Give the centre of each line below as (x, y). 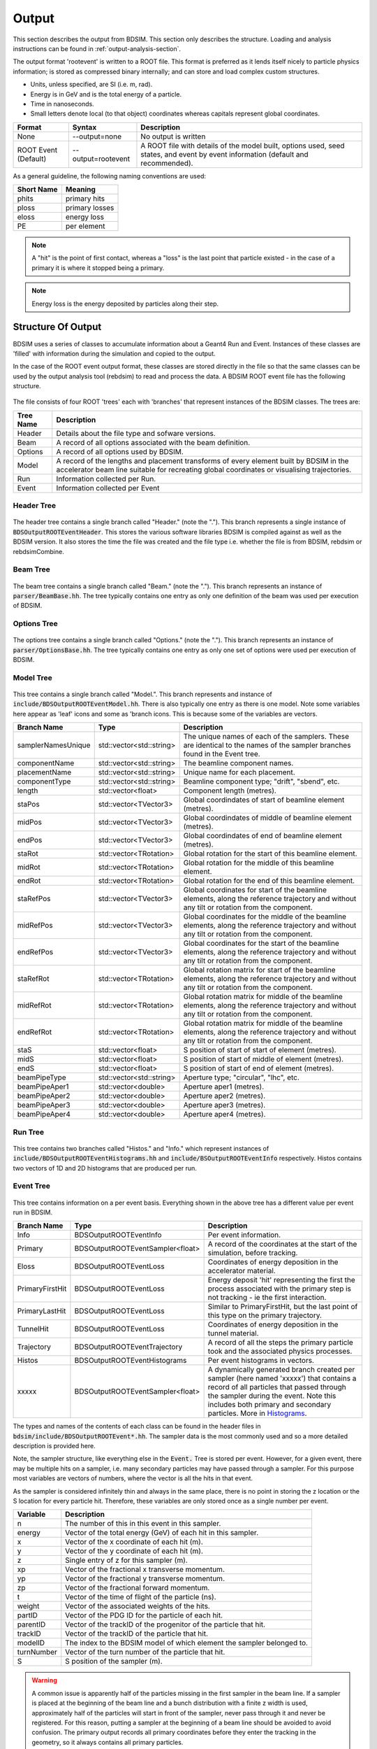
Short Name (38, 190)
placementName (44, 772)
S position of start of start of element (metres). (260, 1050)
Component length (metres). (230, 791)
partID (28, 1615)
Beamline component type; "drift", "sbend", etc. (261, 781)
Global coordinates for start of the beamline (255, 890)
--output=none (97, 136)
